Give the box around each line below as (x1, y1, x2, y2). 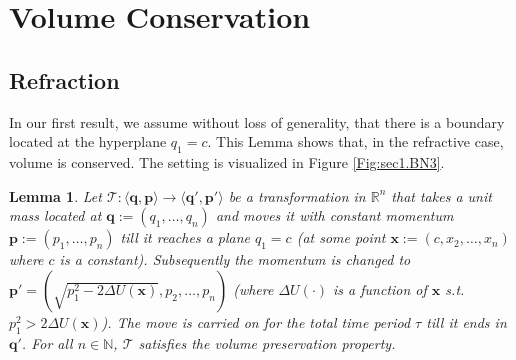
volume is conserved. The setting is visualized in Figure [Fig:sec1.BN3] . (9, 151, 445, 172)
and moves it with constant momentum (215, 205, 454, 226)
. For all (21, 332, 73, 353)
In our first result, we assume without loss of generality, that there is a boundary (9, 111, 505, 132)
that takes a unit (391, 185, 492, 206)
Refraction (9, 64, 120, 95)
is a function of (333, 278, 427, 299)
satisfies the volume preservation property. (138, 332, 396, 353)
